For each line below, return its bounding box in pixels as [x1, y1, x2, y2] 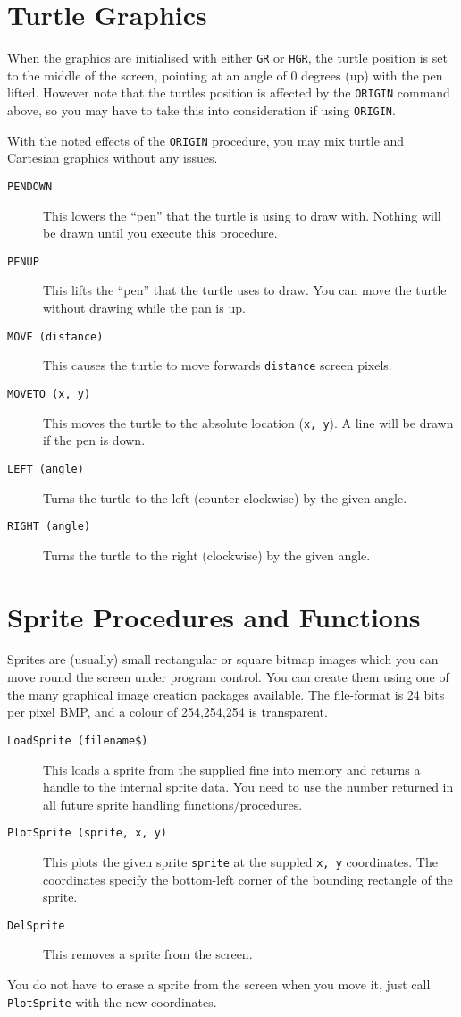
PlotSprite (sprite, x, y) [7, 827, 167, 840]
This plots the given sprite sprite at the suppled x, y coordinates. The [43, 852, 438, 870]
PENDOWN [7, 180, 53, 193]
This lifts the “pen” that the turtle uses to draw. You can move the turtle [43, 281, 447, 299]
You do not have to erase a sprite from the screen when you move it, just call [7, 975, 431, 994]
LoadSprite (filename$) [7, 734, 148, 747]
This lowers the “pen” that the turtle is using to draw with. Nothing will [43, 206, 441, 224]
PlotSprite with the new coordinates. [7, 992, 217, 1011]
